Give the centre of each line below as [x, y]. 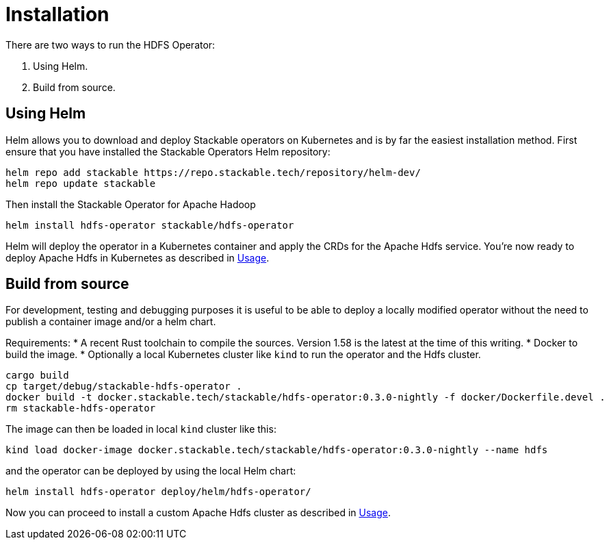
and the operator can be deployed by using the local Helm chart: [151, 471]
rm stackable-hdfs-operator [81, 408]
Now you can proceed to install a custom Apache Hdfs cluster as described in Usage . [198, 513]
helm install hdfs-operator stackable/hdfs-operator [150, 225]
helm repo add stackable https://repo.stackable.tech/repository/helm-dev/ [213, 172]
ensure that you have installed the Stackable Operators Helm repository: [168, 151]
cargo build [37, 376]
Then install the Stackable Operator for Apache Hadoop [131, 204]
